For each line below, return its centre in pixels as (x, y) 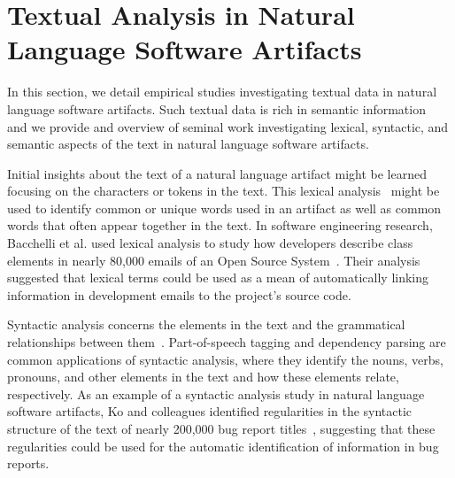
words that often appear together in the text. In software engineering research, (220, 225)
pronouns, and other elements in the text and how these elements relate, (203, 377)
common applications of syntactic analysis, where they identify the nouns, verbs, (225, 359)
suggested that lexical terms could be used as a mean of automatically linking (218, 278)
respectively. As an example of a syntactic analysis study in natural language (216, 393)
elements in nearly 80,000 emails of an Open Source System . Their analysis (214, 260)
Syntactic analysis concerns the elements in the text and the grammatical (206, 324)
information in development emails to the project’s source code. (179, 294)
